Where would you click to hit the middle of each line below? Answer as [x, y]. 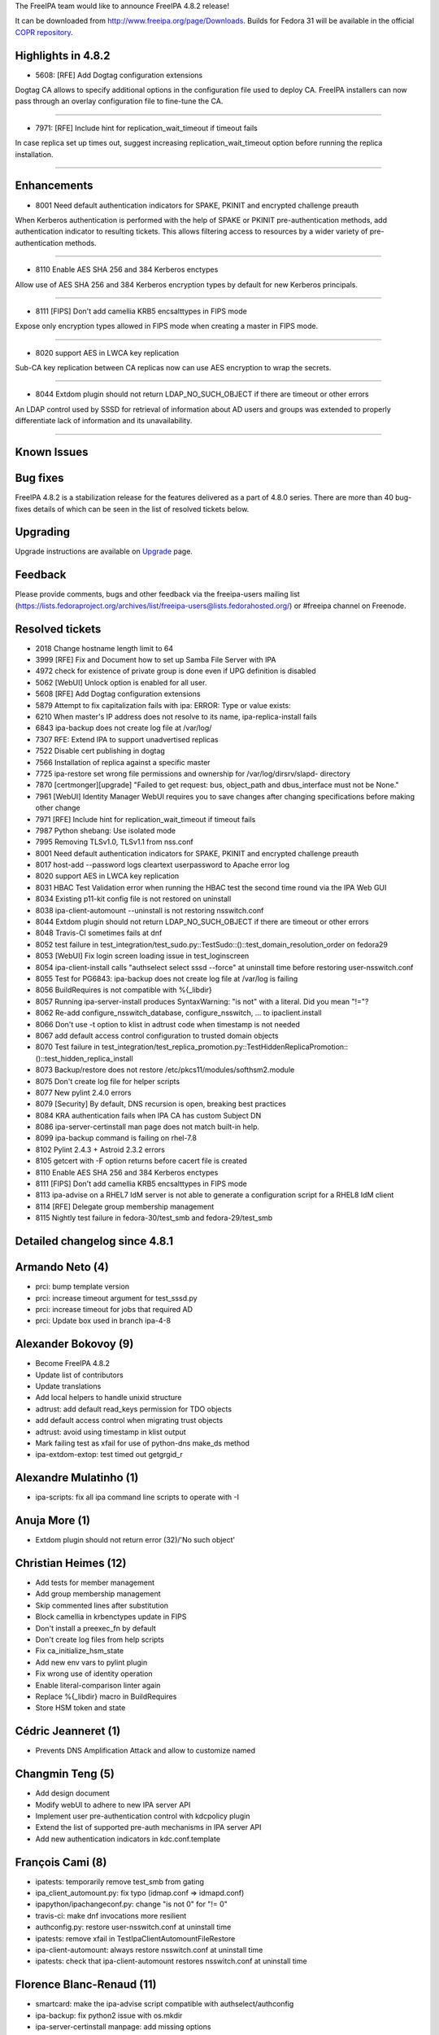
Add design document [72, 1793]
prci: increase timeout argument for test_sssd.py [117, 1298]
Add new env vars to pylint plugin [91, 1662]
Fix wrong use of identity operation [94, 1674]
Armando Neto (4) [62, 1267]
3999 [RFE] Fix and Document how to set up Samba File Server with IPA [156, 660]
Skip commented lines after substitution [102, 1605]
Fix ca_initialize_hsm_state [80, 1651]
